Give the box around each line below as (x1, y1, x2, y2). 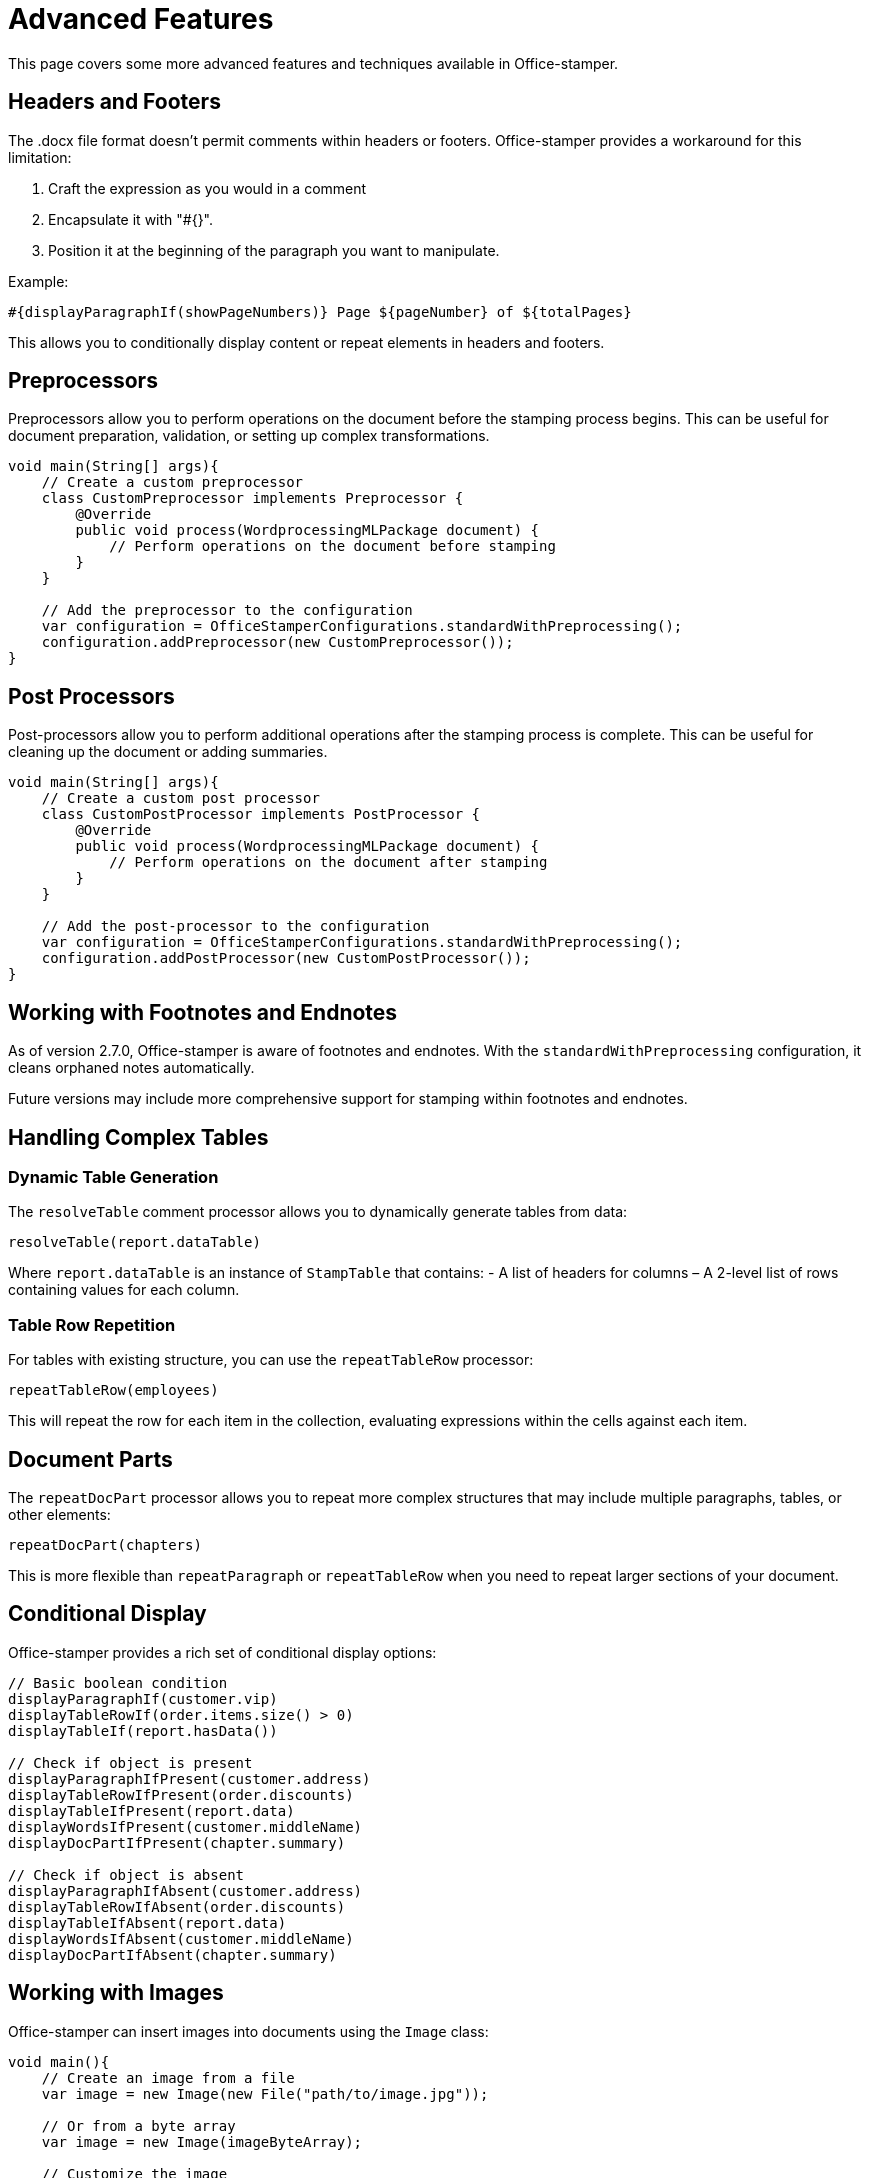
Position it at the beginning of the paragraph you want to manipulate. (48, 241, 500, 259)
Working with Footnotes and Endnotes (8, 999, 398, 1025)
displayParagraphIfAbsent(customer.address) (8, 1882, 363, 1899)
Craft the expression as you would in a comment (48, 179, 367, 197)
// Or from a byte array (41, 2117, 236, 2134)
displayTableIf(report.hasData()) (8, 1722, 278, 1739)
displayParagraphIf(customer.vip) (8, 1690, 278, 1707)
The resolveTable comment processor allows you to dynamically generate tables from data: (8, 1203, 628, 1221)
